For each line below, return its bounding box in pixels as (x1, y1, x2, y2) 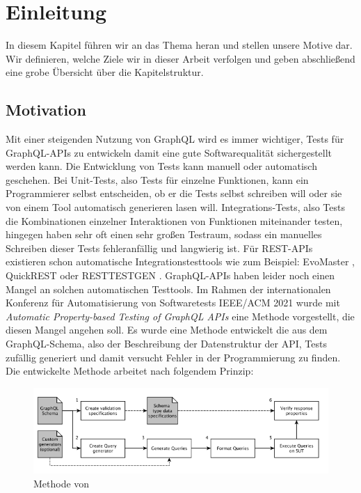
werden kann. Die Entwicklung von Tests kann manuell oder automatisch (6, 159, 317, 173)
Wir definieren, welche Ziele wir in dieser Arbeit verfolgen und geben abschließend (6, 51, 355, 65)
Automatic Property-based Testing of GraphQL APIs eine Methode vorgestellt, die (6, 308, 355, 323)
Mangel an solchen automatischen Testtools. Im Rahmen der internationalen (6, 281, 331, 296)
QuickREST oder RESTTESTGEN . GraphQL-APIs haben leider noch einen (6, 268, 335, 283)
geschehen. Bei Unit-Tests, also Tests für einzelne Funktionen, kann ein (6, 172, 309, 187)
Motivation (6, 99, 86, 120)
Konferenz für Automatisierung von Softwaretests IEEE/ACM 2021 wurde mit (6, 295, 340, 310)
